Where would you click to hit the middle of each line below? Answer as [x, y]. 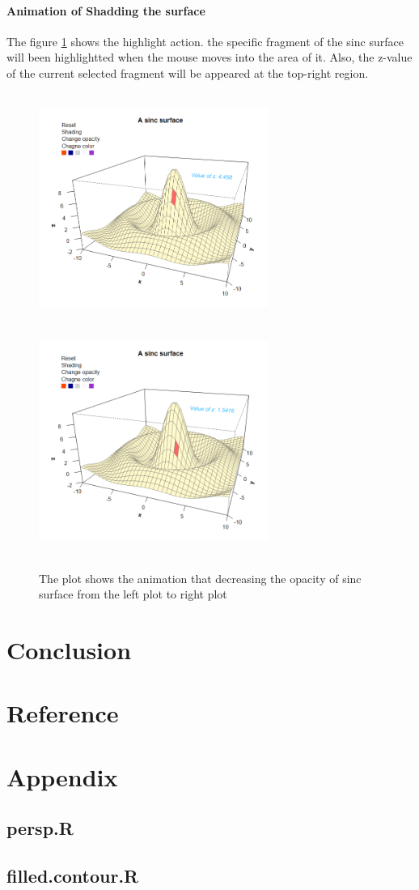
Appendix [62, 776]
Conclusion [69, 650]
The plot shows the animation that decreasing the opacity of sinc [200, 578]
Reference [63, 713]
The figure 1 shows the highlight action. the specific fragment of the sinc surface [205, 41]
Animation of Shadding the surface [106, 10]
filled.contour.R [73, 876]
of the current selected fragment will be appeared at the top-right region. [188, 72]
